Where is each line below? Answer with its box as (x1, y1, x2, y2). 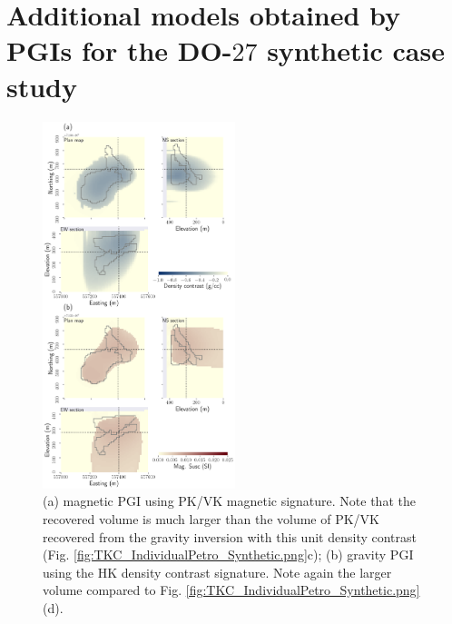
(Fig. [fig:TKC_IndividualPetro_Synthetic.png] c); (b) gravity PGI (43, 545, 414, 564)
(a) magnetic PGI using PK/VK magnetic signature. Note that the (43, 491, 416, 510)
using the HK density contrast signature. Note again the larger (43, 562, 392, 581)
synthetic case (267, 32, 445, 69)
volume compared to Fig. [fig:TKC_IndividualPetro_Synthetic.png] (43, 580, 420, 599)
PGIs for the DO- (6, 32, 232, 69)
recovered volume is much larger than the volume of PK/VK (43, 509, 380, 528)
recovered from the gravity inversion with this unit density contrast (43, 527, 417, 546)
